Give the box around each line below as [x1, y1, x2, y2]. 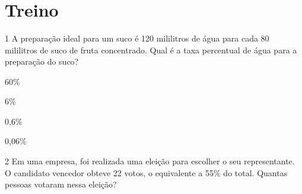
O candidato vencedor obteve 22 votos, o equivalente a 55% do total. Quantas [5, 166, 288, 179]
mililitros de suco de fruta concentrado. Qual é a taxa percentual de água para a [5, 43, 297, 56]
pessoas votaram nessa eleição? [5, 178, 117, 190]
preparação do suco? [5, 55, 79, 68]
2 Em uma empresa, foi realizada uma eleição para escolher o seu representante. [5, 155, 295, 167]
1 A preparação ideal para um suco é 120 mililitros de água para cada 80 [5, 31, 269, 44]
